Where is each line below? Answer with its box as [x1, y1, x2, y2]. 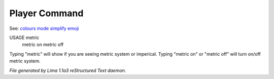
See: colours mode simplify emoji [9, 25, 79, 31]
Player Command [9, 8, 84, 19]
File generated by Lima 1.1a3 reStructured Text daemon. [9, 67, 126, 73]
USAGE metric [9, 34, 40, 41]
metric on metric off [22, 42, 64, 48]
